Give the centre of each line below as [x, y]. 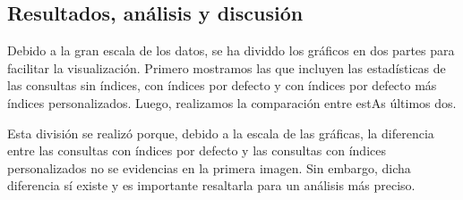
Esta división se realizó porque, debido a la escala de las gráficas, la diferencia [221, 133]
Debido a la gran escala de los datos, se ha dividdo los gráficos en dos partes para [231, 50]
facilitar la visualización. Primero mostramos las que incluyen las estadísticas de [227, 67]
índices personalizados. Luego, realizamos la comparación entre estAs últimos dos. [232, 102]
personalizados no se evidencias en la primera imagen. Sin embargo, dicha [209, 167]
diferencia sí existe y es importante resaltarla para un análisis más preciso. [211, 185]
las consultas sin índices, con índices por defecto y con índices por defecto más [222, 85]
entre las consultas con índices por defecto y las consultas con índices [197, 150]
